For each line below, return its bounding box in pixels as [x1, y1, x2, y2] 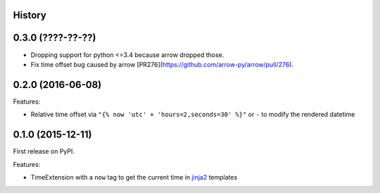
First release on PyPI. [13, 147, 75, 156]
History [13, 9, 47, 21]
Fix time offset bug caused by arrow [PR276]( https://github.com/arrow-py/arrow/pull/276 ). [30, 60, 294, 68]
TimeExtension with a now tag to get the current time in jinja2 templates [30, 173, 238, 181]
